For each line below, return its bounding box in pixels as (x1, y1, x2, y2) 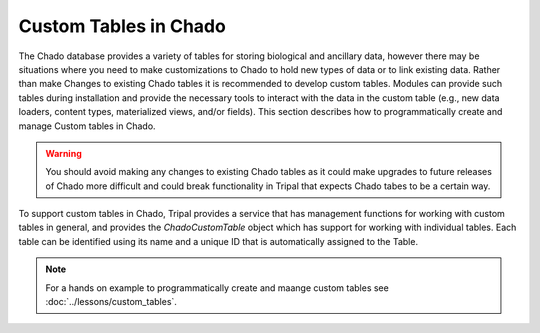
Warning (45, 147, 82, 159)
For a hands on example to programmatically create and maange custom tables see (45, 281, 389, 294)
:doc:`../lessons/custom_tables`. (45, 296, 177, 308)
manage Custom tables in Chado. (18, 120, 156, 132)
